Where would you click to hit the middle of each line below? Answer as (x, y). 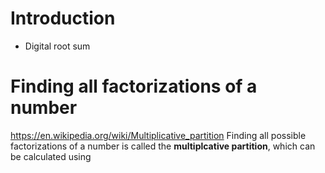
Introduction (63, 18)
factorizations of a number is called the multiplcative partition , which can (163, 146)
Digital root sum (57, 46)
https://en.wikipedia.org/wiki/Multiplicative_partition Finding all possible (158, 135)
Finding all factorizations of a (134, 86)
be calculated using (51, 156)
